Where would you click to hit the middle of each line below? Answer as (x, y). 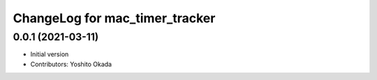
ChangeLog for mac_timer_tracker (114, 18)
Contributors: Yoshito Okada (71, 64)
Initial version (50, 54)
